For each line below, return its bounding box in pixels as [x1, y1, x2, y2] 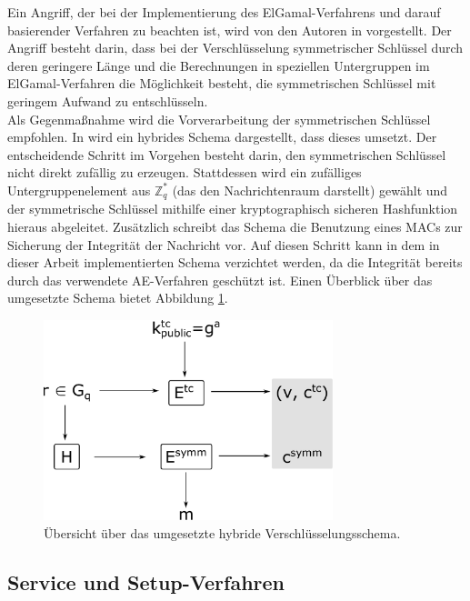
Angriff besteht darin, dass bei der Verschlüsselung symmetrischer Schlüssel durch [7, 38, 464, 57]
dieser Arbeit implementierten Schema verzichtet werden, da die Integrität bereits [7, 253, 463, 272]
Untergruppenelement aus [7, 180, 151, 199]
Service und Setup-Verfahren [7, 567, 285, 596]
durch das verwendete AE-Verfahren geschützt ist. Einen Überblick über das [7, 270, 433, 289]
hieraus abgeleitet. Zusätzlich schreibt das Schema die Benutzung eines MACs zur [7, 216, 463, 235]
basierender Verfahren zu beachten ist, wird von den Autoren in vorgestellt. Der [7, 20, 452, 39]
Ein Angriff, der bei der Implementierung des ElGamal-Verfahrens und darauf [7, 3, 441, 21]
